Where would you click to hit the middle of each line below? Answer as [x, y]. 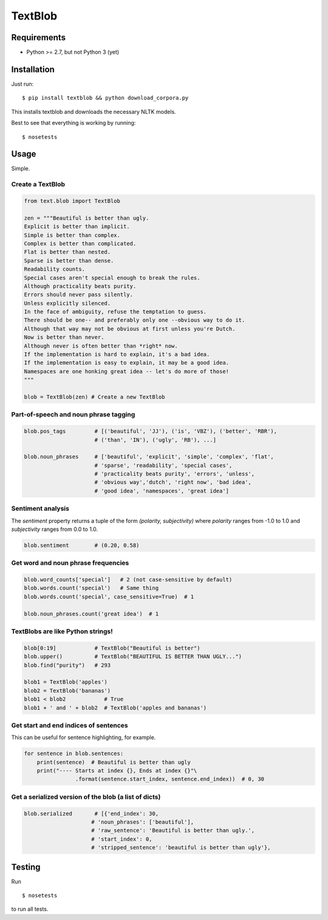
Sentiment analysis [40, 508]
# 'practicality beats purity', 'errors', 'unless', [175, 474]
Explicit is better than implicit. [77, 226]
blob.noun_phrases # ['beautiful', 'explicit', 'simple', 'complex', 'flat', [149, 457]
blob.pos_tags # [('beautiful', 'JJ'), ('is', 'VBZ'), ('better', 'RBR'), [151, 431]
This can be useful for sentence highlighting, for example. [84, 737]
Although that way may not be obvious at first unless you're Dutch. [130, 328]
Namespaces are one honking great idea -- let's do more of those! [127, 371]
